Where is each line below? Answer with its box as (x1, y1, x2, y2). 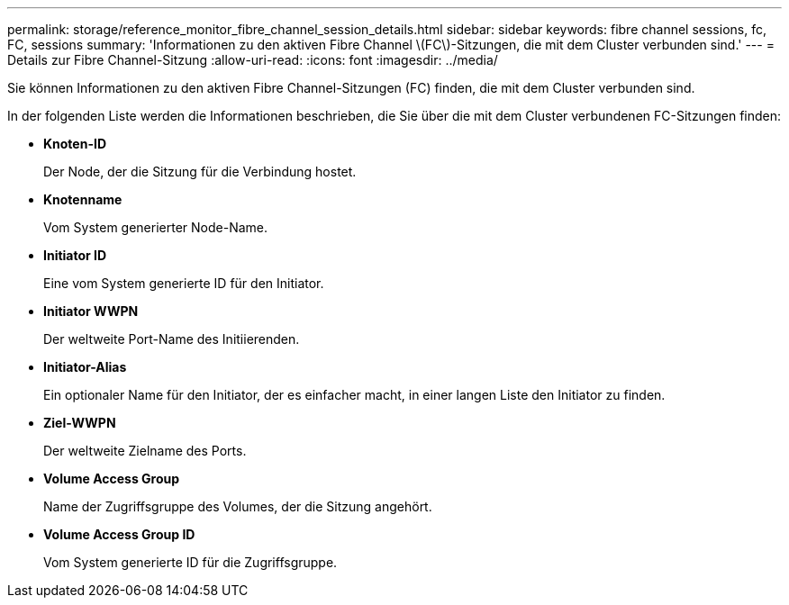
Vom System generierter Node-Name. (43, 220, 268, 235)
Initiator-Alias (43, 359, 127, 375)
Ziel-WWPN (43, 415, 116, 430)
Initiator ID (43, 248, 107, 263)
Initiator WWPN (43, 303, 139, 319)
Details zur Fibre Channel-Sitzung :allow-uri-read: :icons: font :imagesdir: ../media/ (7, 52, 498, 68)
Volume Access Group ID (43, 527, 195, 542)
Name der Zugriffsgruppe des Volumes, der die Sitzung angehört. (43, 499, 432, 514)
